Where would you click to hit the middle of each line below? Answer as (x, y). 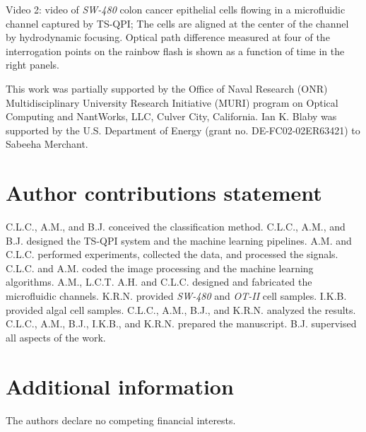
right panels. (33, 65)
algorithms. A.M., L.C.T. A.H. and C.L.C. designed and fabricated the (159, 282)
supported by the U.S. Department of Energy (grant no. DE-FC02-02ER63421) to (183, 130)
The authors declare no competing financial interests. (121, 420)
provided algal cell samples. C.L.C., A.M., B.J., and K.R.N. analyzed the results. (181, 309)
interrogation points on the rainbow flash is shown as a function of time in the (175, 51)
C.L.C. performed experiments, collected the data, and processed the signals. (172, 254)
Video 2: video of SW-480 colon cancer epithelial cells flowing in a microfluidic (176, 9)
